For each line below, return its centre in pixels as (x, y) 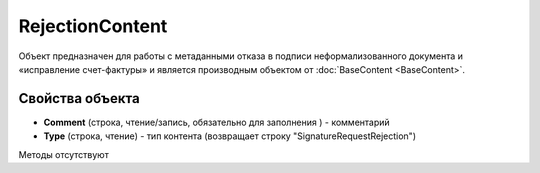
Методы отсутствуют (63, 154)
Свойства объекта (79, 98)
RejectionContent (93, 26)
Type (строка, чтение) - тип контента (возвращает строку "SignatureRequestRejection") (230, 136)
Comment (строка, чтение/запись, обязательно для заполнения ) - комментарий (216, 122)
